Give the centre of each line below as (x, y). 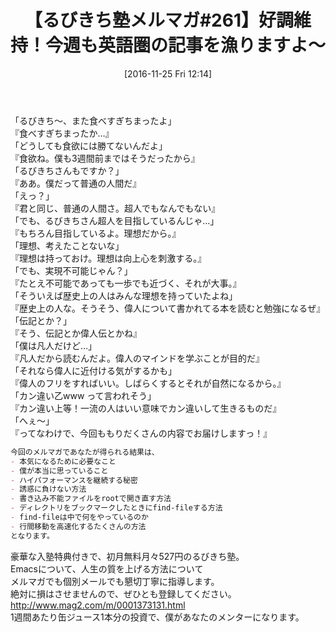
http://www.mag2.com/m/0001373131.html (98, 605)
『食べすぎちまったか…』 (62, 133)
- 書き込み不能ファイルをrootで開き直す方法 (91, 499)
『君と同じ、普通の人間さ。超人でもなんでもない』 (115, 208)
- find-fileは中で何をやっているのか (79, 517)
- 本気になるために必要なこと (63, 461)
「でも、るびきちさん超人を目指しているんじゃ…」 (115, 220)
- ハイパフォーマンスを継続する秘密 (74, 480)
